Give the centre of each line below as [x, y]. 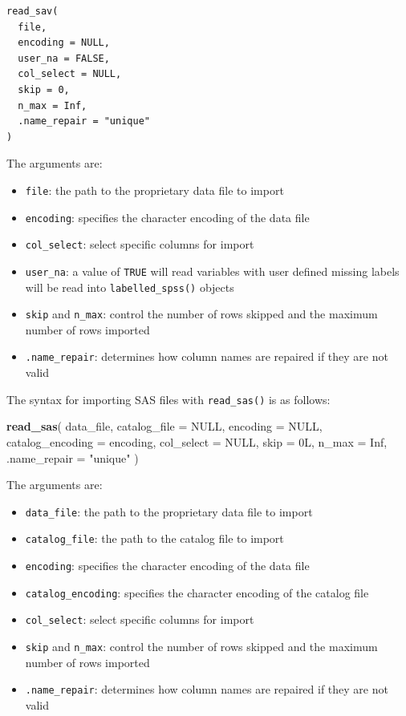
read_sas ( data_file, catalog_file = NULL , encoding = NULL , [164, 426]
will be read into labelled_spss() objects [130, 287]
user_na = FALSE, [64, 58]
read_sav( [32, 11]
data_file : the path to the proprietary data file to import [169, 511]
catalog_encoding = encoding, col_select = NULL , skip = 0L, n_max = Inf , [197, 441]
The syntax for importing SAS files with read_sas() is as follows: [168, 399]
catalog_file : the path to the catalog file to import [154, 538]
